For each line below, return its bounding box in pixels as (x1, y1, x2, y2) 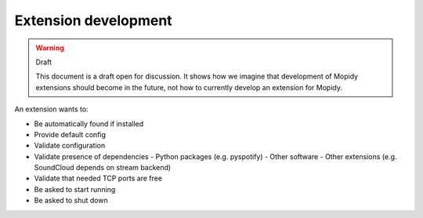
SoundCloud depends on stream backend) (34, 163, 172, 173)
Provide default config (34, 129, 106, 139)
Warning (35, 43, 64, 53)
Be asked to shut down (34, 196, 109, 205)
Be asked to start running (34, 184, 116, 194)
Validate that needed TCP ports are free (34, 173, 163, 183)
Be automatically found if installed (34, 118, 144, 129)
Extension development (14, 12, 172, 29)
